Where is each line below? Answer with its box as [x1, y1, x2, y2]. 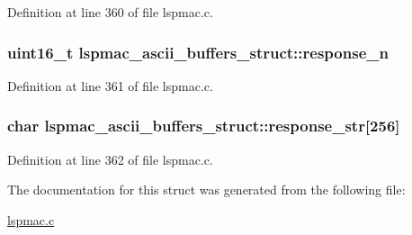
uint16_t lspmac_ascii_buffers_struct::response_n [7, 41, 389, 63]
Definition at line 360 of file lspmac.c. [7, 3, 213, 21]
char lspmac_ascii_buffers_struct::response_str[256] [7, 114, 400, 137]
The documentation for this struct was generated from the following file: [7, 180, 406, 199]
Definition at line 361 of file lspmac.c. [7, 76, 213, 95]
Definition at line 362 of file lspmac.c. [7, 149, 213, 168]
